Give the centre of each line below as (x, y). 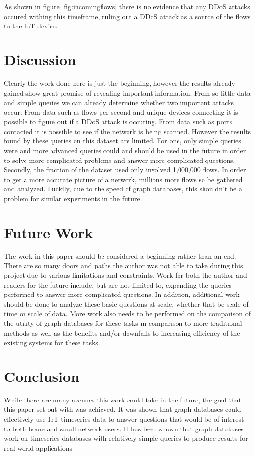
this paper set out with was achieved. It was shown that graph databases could (123, 409)
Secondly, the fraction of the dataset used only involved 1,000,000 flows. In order (125, 170)
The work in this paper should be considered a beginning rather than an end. (120, 255)
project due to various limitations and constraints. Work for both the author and (126, 275)
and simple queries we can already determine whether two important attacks (119, 102)
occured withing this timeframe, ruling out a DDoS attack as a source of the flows (127, 16)
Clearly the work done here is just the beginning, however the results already (120, 83)
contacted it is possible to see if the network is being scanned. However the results (127, 131)
